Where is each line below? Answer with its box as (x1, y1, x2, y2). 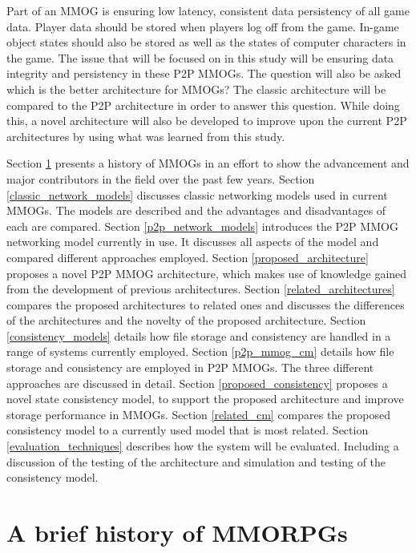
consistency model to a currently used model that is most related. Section (6, 422, 369, 438)
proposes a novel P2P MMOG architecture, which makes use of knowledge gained (6, 264, 407, 281)
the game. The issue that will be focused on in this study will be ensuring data (6, 49, 394, 66)
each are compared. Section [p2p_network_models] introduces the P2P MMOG (6, 217, 398, 234)
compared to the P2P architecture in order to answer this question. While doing (6, 96, 400, 113)
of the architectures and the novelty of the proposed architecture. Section (6, 312, 366, 329)
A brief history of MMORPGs (6, 516, 348, 548)
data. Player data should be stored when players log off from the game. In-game (6, 18, 399, 34)
